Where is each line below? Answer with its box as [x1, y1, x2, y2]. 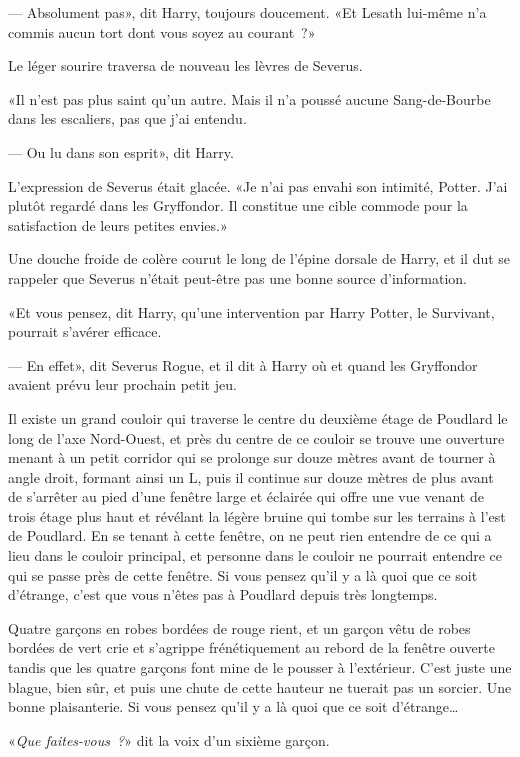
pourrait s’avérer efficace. [8, 321, 162, 342]
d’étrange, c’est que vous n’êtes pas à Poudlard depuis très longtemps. [8, 584, 438, 605]
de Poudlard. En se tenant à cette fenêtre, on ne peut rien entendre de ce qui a [8, 525, 492, 546]
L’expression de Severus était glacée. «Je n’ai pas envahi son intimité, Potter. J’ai [8, 175, 508, 196]
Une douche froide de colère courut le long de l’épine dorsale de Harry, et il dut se [8, 248, 511, 269]
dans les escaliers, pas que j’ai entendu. [8, 108, 247, 129]
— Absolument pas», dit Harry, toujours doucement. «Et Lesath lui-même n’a [8, 2, 487, 22]
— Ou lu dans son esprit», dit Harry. [8, 141, 234, 162]
